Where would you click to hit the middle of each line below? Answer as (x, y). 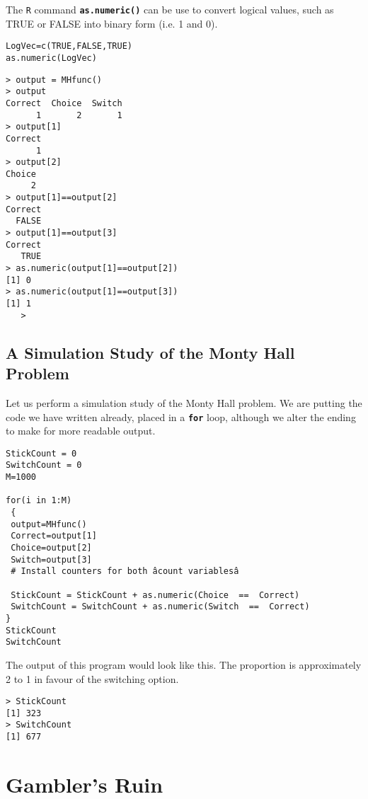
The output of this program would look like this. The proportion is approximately (184, 664)
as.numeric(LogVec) (51, 58)
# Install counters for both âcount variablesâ (125, 571)
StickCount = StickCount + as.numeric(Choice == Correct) (155, 595)
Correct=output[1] (54, 536)
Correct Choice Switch (64, 103)
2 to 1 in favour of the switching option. (92, 678)
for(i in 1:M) (39, 501)
